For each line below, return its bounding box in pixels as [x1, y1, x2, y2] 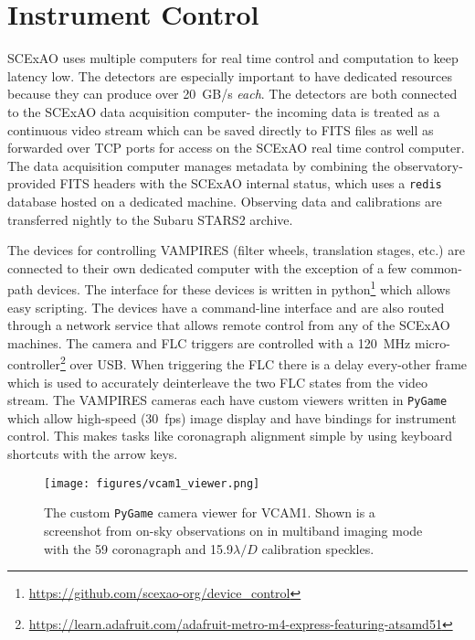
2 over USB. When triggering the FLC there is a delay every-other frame [60, 352, 468, 373]
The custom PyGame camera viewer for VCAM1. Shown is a [44, 503, 375, 522]
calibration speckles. [261, 539, 375, 558]
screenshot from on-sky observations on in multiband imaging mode [44, 520, 423, 539]
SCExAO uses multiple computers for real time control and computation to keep [7, 48, 459, 68]
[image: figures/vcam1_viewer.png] [44, 476, 260, 490]
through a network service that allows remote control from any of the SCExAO [7, 315, 450, 335]
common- [410, 258, 462, 277]
